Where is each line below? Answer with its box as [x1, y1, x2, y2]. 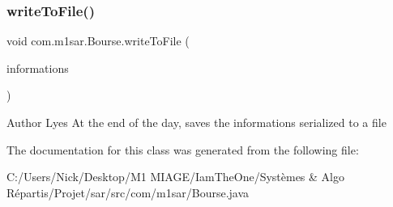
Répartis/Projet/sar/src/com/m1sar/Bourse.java [6, 184, 250, 201]
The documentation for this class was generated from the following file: [6, 141, 359, 158]
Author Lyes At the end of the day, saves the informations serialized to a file [6, 114, 387, 130]
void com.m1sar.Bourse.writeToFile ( [6, 32, 190, 49]
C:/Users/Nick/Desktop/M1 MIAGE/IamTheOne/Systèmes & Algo [6, 168, 344, 185]
